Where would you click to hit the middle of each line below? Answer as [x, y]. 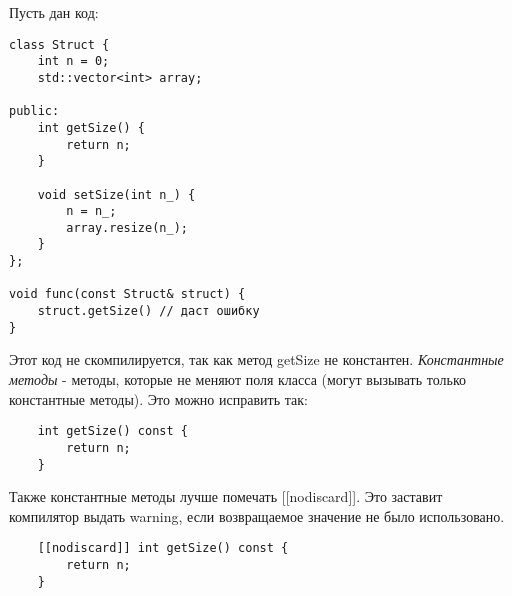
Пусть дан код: [54, 12]
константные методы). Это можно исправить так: [158, 398]
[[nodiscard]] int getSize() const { [163, 548]
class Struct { [59, 44]
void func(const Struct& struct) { [127, 294]
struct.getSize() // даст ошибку [148, 311]
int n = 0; [73, 61]
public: [34, 111]
